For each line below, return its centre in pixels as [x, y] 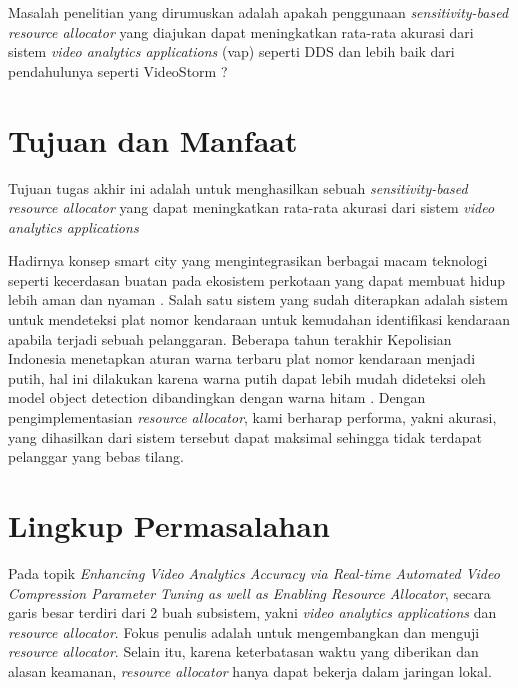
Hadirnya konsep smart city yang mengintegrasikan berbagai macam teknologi [248, 260]
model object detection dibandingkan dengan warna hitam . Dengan [217, 397]
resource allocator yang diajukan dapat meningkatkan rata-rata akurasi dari [241, 31]
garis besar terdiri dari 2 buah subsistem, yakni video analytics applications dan [252, 612]
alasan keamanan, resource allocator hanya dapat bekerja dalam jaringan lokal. [250, 670]
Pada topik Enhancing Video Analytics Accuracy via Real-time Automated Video [254, 572]
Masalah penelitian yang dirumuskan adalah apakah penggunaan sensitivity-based [258, 12]
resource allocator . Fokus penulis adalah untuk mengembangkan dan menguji [244, 631]
